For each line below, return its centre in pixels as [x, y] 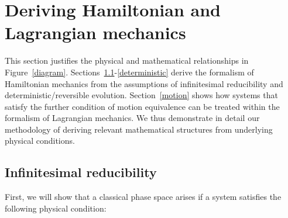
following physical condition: [56, 208]
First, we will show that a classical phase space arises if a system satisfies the [143, 197]
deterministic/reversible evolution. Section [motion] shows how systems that [141, 95]
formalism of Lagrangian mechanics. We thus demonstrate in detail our [132, 118]
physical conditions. [40, 141]
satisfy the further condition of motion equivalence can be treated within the [142, 106]
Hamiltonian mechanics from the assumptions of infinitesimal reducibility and [144, 83]
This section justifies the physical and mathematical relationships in [127, 60]
